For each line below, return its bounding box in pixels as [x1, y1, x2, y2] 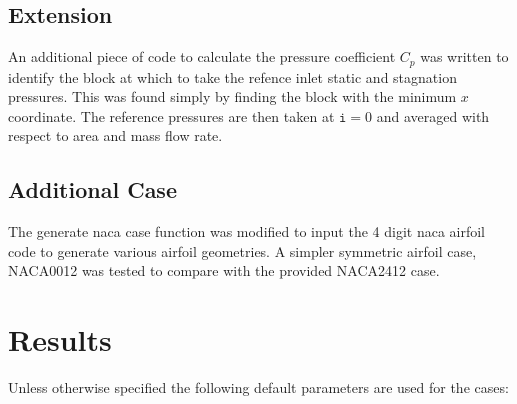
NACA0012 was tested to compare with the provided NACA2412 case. [8, 260, 440, 281]
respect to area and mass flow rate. [8, 125, 223, 146]
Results [8, 319, 112, 360]
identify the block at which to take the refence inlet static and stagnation [8, 66, 457, 87]
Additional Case [8, 174, 177, 205]
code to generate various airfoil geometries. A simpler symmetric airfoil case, [8, 240, 477, 261]
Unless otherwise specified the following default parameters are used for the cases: [8, 377, 509, 398]
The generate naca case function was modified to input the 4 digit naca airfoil [8, 221, 486, 242]
